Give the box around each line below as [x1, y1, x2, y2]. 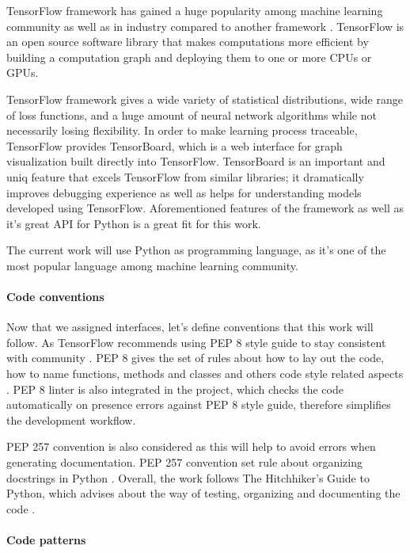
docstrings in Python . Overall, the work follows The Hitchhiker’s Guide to [6, 469, 370, 486]
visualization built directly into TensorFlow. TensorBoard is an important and [6, 153, 385, 170]
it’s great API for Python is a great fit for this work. [6, 215, 261, 231]
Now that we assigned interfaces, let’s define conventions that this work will [6, 318, 374, 335]
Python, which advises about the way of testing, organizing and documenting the [6, 485, 401, 502]
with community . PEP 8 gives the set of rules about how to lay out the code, [6, 349, 385, 366]
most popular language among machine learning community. [6, 257, 298, 273]
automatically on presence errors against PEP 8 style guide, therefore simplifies [6, 396, 391, 413]
